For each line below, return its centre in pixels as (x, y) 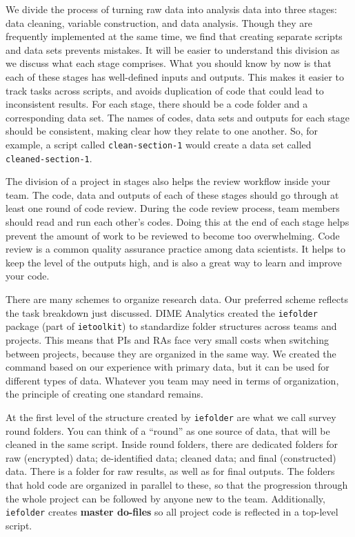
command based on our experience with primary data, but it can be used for (168, 367)
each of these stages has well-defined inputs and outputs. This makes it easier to (175, 76)
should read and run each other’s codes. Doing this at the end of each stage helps (177, 222)
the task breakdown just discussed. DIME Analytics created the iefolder (162, 312)
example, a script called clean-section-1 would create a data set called (159, 144)
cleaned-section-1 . (49, 158)
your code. (28, 276)
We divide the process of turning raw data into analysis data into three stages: (171, 9)
